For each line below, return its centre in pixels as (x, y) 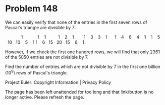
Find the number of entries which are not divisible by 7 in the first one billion (83, 67)
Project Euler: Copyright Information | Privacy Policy (58, 82)
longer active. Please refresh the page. (45, 97)
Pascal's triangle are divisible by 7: (40, 27)
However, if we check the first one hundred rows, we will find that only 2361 (82, 52)
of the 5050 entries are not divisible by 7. (47, 57)
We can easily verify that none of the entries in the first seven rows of (76, 22)
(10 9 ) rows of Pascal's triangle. (37, 72)
